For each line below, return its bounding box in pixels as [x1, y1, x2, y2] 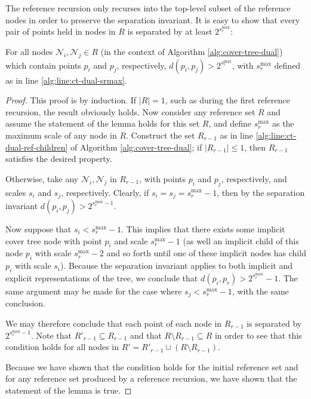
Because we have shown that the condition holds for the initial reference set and [5, 360, 298, 373]
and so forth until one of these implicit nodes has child [106, 247, 306, 259]
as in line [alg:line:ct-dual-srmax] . [5, 73, 127, 86]
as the [272, 117, 294, 130]
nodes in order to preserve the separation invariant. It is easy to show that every [5, 13, 300, 26]
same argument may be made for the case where [5, 284, 182, 297]
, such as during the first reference [165, 94, 290, 106]
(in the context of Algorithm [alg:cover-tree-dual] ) [100, 45, 283, 57]
